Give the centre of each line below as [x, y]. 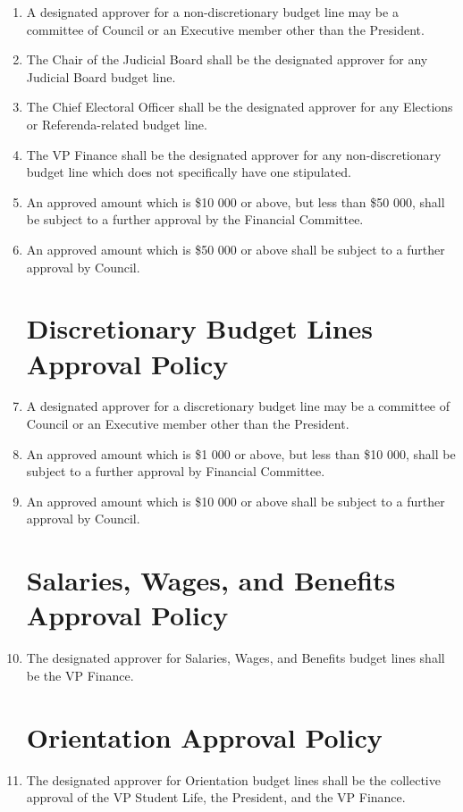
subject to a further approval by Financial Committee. [176, 471]
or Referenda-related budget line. [117, 124]
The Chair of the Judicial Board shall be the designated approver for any [227, 59]
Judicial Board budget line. [101, 76]
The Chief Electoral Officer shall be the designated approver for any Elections [240, 107]
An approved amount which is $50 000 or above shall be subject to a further [236, 249]
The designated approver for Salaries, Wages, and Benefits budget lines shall [236, 658]
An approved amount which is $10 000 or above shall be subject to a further [236, 501]
